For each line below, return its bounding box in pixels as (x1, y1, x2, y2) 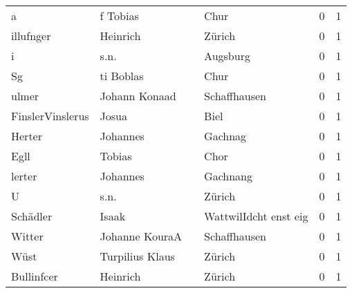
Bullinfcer (11, 268, 58, 284)
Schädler (11, 208, 53, 224)
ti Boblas (100, 68, 144, 84)
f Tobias (100, 8, 139, 23)
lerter (11, 168, 37, 184)
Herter (11, 128, 42, 144)
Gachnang (204, 168, 253, 184)
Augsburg (204, 48, 250, 64)
